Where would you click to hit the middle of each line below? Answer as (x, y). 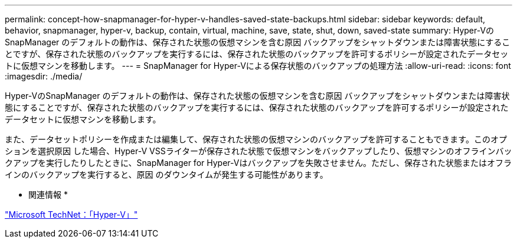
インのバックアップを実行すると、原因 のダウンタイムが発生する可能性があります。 (166, 174)
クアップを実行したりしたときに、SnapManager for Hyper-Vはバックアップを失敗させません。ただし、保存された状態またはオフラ (258, 163)
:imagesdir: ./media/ (44, 76)
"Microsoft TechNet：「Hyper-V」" (71, 214)
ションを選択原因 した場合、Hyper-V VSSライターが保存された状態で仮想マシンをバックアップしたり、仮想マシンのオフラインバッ (258, 151)
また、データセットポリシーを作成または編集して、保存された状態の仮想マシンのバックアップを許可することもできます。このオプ (256, 139)
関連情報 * (48, 194)
